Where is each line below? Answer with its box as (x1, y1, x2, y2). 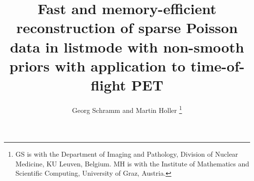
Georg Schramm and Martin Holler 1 (72, 103, 182, 115)
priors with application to (9, 55, 186, 75)
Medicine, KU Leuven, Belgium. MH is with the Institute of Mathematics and (15, 158, 249, 168)
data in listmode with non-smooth (10, 36, 244, 56)
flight (90, 74, 127, 94)
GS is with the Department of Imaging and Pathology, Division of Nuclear (15, 149, 238, 159)
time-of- (190, 55, 245, 75)
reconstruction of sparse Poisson (16, 18, 238, 37)
